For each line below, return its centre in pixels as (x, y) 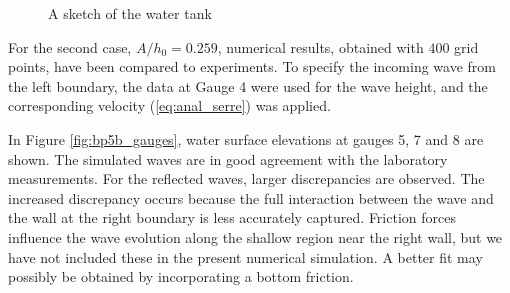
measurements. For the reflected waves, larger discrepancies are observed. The (246, 178)
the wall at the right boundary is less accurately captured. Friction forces (232, 217)
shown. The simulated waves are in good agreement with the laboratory (228, 158)
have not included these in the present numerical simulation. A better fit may (245, 256)
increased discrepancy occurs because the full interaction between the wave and (251, 197)
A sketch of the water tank (130, 13)
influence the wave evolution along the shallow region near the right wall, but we (255, 236)
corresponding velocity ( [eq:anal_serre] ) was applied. (169, 105)
